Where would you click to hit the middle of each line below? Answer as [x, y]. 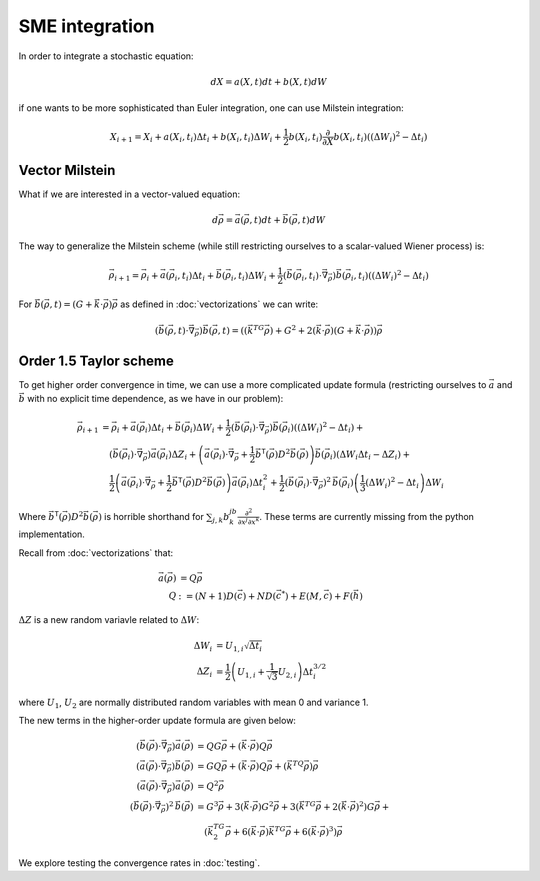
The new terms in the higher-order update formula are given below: [157, 721]
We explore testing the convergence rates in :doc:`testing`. [139, 862]
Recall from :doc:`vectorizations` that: [96, 552]
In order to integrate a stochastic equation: [106, 56]
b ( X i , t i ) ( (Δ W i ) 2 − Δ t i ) [380, 137]
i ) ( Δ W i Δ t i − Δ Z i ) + [370, 455]
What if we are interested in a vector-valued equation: [129, 194]
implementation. [51, 534]
